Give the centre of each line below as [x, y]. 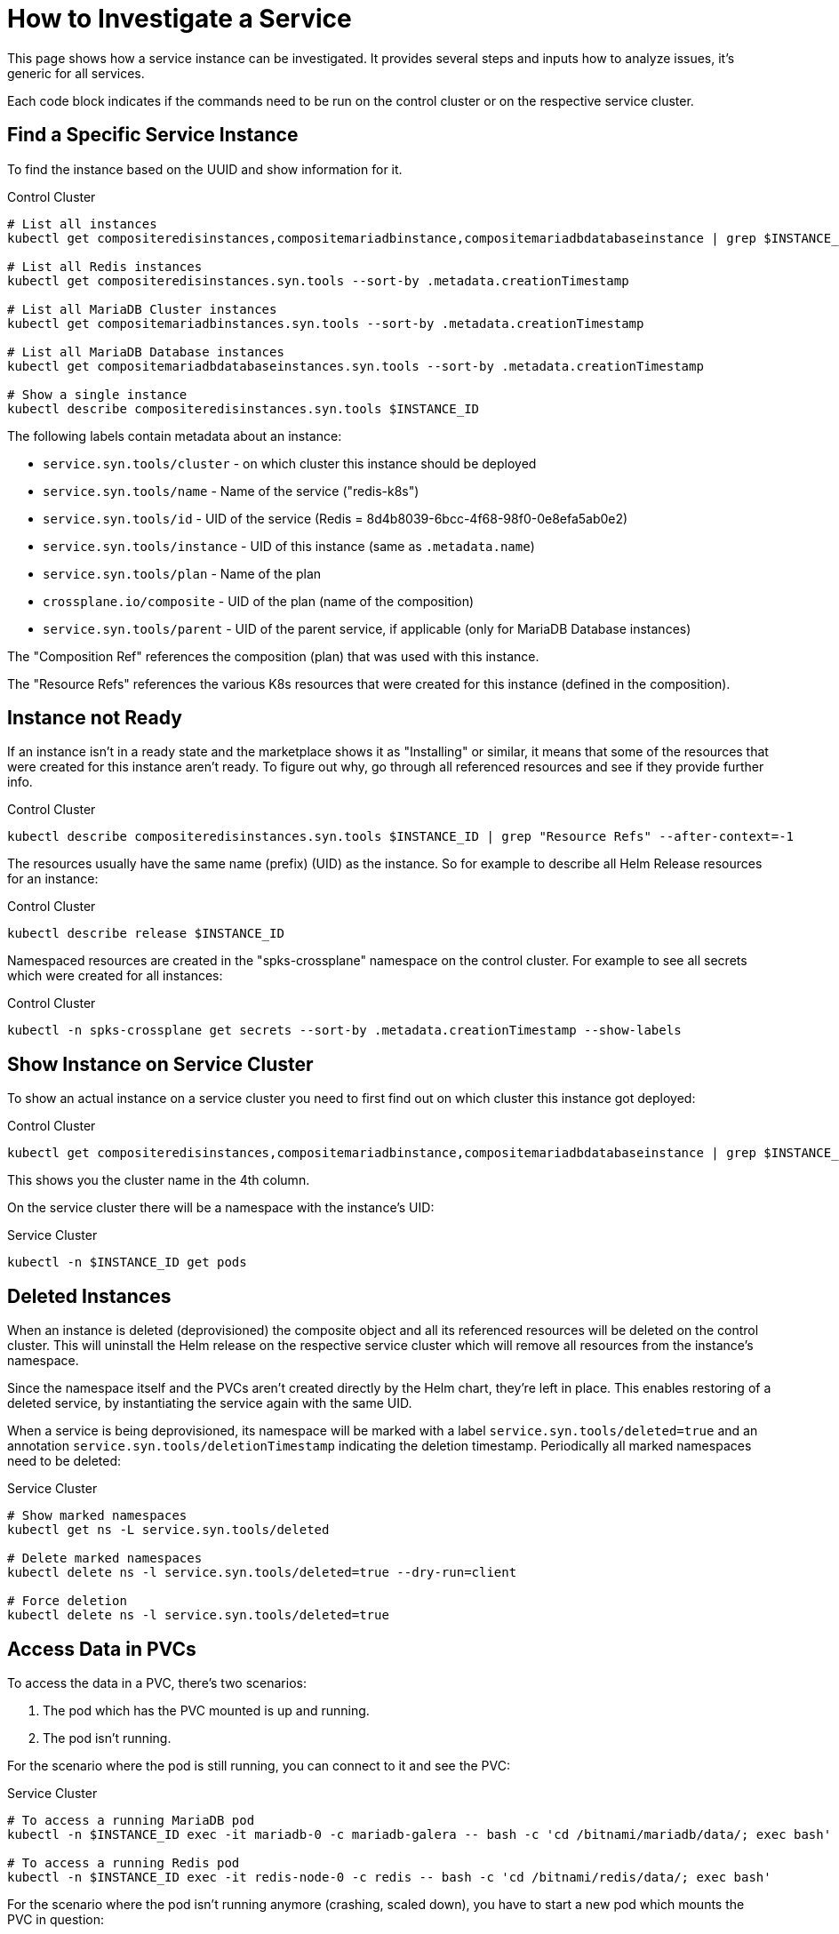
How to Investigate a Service [180, 19]
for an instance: [53, 879]
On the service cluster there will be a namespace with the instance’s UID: [221, 1208]
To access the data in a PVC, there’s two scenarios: [157, 1682]
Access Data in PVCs [102, 1649]
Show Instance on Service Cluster [160, 1064]
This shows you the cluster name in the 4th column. [159, 1180]
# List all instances [82, 224]
